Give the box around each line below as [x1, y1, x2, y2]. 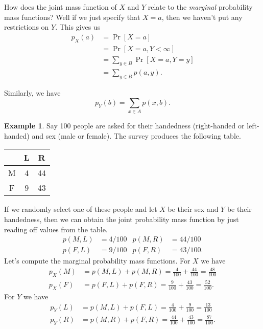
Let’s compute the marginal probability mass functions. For [4, 255, 190, 266]
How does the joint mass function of [4, 2, 117, 12]
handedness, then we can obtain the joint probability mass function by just [4, 214, 239, 224]
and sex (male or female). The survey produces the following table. [32, 130, 241, 141]
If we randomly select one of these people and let [4, 204, 157, 214]
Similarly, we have [4, 87, 61, 98]
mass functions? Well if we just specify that [4, 11, 140, 22]
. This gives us [55, 21, 101, 32]
